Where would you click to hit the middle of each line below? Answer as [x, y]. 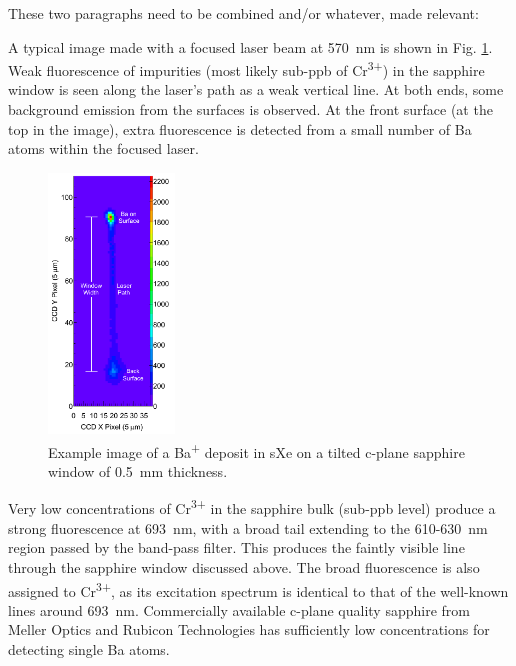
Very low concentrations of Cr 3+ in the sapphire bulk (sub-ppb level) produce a [252, 507]
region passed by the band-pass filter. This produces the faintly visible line [236, 547]
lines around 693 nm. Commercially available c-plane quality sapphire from [239, 609]
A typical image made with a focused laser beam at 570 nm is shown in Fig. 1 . [250, 46]
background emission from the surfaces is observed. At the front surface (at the [250, 109]
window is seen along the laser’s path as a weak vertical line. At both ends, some [256, 89]
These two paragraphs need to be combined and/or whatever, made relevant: [243, 13]
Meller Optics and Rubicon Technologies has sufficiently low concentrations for [249, 629]
